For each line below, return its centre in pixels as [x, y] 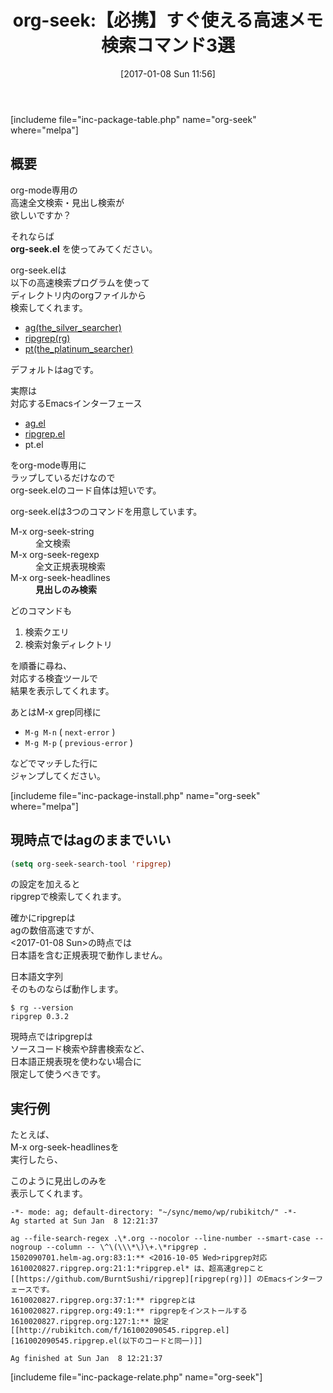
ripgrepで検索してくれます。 [68, 897]
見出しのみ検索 [66, 589]
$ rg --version [42, 1008]
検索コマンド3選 [168, 45]
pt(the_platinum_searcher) [79, 348]
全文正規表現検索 [70, 566]
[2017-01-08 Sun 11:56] [168, 73]
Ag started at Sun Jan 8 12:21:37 [84, 1221]
